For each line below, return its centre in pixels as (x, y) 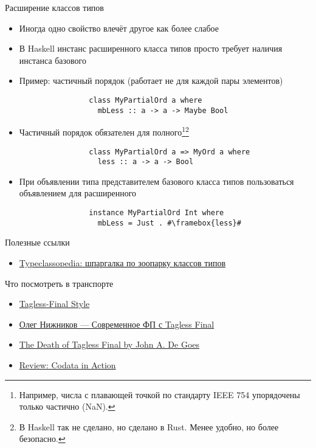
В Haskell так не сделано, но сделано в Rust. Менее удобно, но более (149, 426)
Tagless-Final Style (54, 304)
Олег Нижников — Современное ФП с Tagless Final (117, 324)
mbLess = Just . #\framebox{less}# (169, 223)
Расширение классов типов (54, 7)
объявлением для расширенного (78, 193)
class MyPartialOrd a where (146, 100)
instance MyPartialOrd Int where (156, 213)
